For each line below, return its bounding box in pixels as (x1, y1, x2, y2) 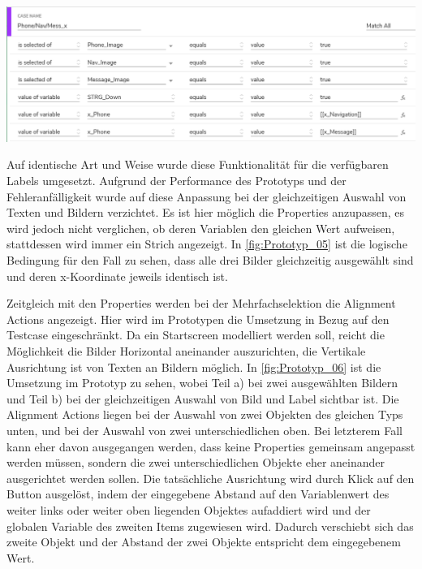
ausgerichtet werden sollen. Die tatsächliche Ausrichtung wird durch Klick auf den (6, 469, 415, 486)
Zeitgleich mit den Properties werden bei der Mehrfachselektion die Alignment (6, 295, 396, 312)
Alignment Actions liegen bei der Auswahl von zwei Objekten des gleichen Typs (6, 406, 403, 423)
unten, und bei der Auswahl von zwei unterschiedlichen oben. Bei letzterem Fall (6, 421, 403, 438)
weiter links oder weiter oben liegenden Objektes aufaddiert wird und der (6, 501, 371, 518)
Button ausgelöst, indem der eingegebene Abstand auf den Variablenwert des (6, 485, 390, 502)
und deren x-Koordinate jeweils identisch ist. (6, 267, 228, 284)
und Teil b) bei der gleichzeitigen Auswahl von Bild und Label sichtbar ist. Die (6, 390, 399, 407)
